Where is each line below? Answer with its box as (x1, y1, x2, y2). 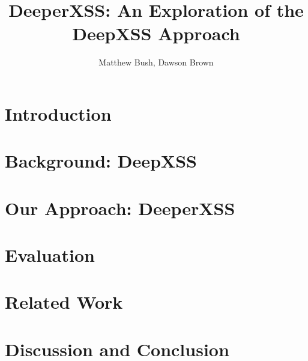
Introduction (5, 101, 112, 126)
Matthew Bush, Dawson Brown (98, 56, 214, 68)
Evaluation (5, 243, 95, 267)
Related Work (5, 290, 123, 314)
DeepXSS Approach (72, 21, 240, 46)
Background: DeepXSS (5, 148, 197, 173)
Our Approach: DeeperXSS (5, 195, 235, 220)
